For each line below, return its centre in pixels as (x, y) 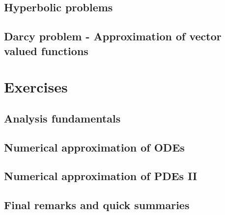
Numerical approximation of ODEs (94, 147)
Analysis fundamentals (62, 118)
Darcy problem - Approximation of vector (113, 36)
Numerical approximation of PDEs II (101, 176)
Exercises (36, 87)
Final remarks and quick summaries (97, 205)
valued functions (46, 50)
